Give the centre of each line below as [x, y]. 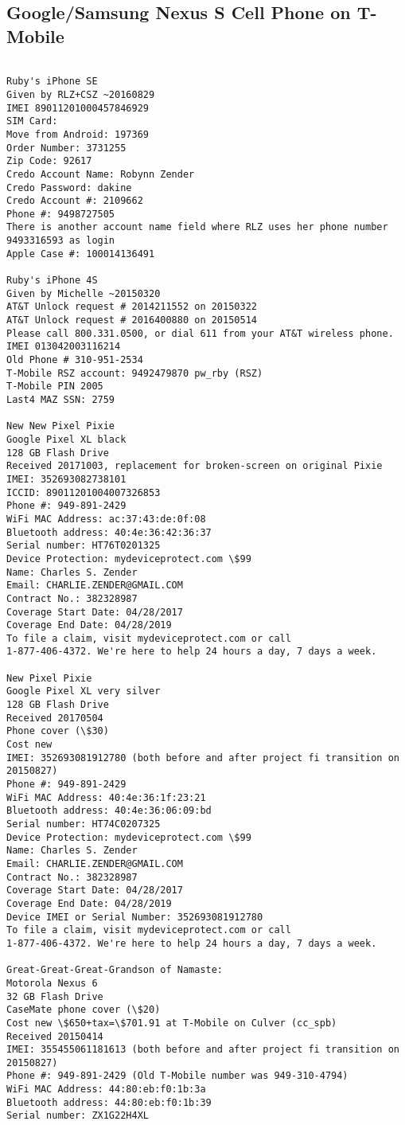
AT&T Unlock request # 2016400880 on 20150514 [132, 320]
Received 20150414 [55, 1036]
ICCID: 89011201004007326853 [84, 492]
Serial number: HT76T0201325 [84, 546]
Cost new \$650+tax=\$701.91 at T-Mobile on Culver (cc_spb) [172, 1023]
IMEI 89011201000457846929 [78, 108]
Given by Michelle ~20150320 [84, 293]
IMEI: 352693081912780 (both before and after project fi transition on [203, 758]
